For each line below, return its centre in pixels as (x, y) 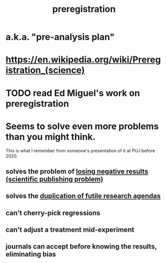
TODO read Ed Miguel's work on (73, 93)
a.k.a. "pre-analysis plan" (60, 37)
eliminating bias (31, 254)
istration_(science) (45, 70)
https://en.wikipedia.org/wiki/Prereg (83, 60)
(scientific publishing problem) (54, 179)
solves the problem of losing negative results (77, 171)
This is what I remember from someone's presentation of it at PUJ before (81, 150)
